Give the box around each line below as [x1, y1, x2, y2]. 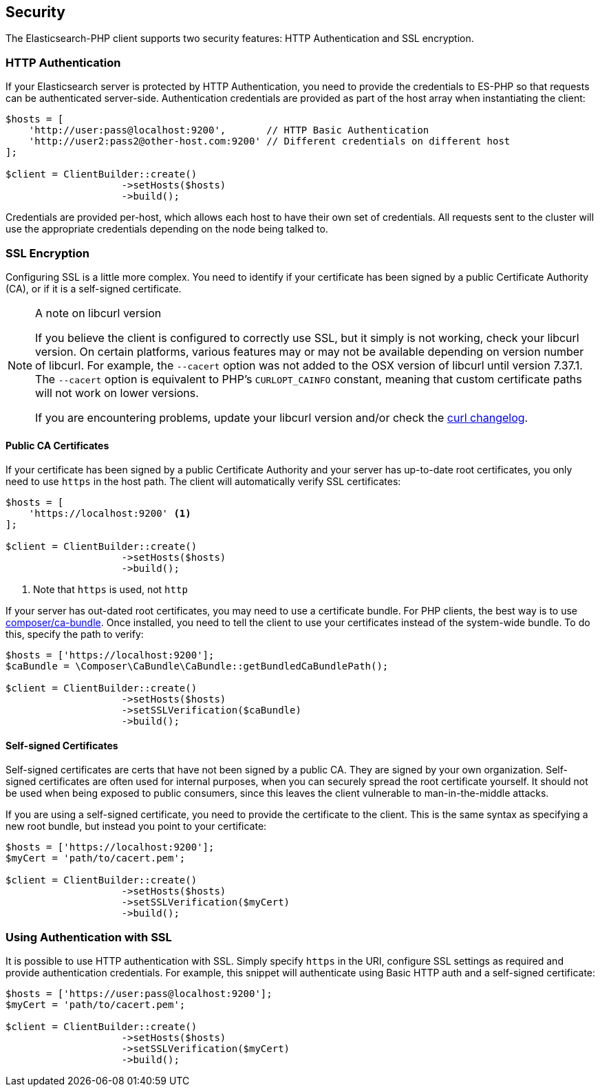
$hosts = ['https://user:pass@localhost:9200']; [6, 988, 272, 1000]
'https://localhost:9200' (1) [28, 508, 191, 520]
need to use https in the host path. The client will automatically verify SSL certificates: [6, 475, 401, 488]
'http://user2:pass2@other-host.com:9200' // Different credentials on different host [28, 136, 511, 147]
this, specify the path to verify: [6, 628, 144, 641]
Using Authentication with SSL [6, 930, 172, 944]
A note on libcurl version [35, 306, 162, 320]
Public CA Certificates [6, 439, 109, 451]
